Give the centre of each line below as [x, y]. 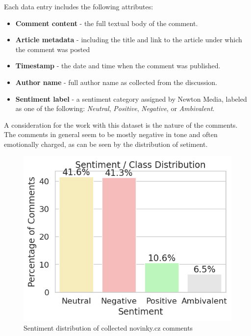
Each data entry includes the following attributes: [79, 6]
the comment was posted [53, 49]
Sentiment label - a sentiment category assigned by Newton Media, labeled [131, 98]
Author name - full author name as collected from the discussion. [116, 82]
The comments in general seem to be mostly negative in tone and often [111, 134]
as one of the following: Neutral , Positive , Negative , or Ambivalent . [115, 108]
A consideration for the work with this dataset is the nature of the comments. [121, 125]
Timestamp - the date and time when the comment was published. [118, 66]
